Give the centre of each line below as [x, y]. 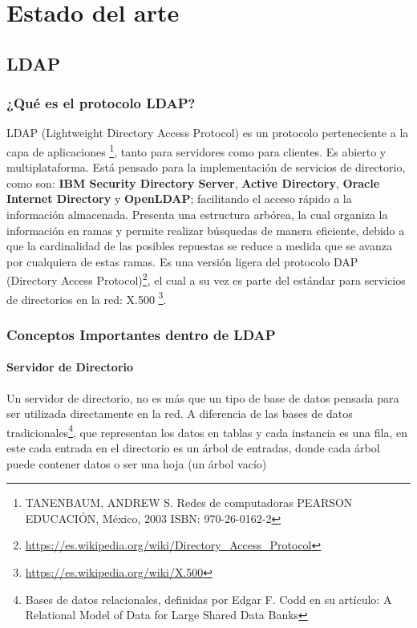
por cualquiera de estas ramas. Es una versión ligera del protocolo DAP [182, 261]
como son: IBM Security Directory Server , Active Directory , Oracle [193, 182]
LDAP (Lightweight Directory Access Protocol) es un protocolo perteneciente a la [208, 133]
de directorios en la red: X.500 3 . [87, 298]
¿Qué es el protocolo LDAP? [101, 103]
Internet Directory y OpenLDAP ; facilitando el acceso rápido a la [179, 199]
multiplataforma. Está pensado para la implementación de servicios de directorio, [206, 167]
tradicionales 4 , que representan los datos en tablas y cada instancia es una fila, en [207, 431]
